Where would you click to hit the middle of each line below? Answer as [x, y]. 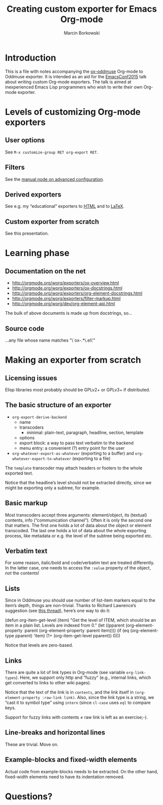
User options [25, 140]
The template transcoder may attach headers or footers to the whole [74, 468]
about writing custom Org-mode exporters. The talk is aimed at [68, 82]
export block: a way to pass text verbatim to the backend [76, 443]
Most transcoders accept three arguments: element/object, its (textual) [76, 515]
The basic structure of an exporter [58, 405]
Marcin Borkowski [82, 33]
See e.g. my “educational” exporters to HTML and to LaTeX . [65, 206]
